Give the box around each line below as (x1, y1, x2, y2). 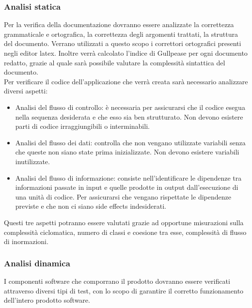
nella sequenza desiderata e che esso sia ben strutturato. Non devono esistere (15, 111, 243, 122)
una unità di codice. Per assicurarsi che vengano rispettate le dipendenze (15, 191, 231, 201)
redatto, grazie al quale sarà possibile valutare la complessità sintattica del (4, 57, 225, 67)
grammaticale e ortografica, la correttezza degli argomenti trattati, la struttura (4, 29, 238, 39)
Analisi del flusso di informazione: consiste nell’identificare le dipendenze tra (15, 172, 242, 183)
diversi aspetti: (4, 86, 48, 96)
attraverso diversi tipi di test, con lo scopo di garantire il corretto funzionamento (4, 285, 244, 295)
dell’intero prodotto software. (4, 295, 90, 305)
